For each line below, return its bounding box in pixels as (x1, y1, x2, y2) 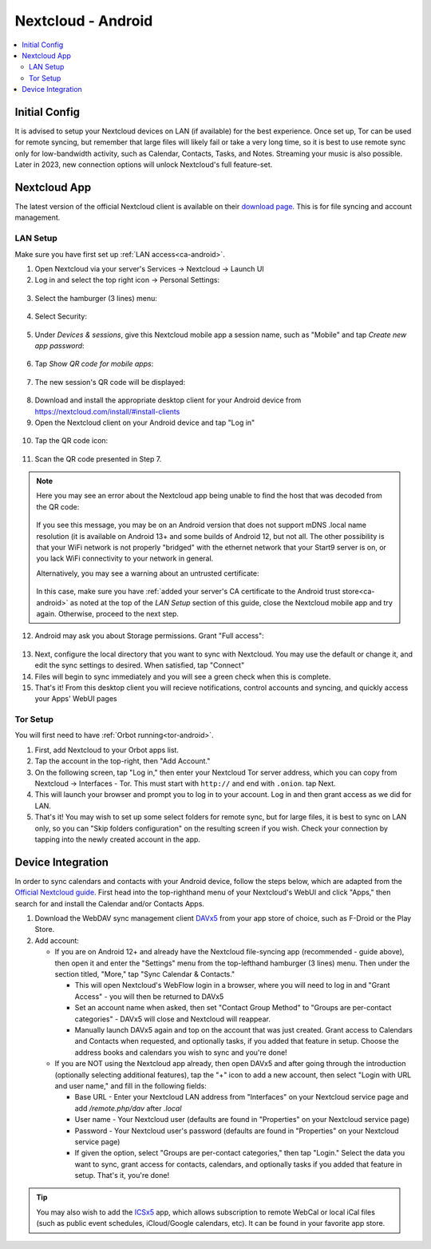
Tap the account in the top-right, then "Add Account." (34, 756, 211, 766)
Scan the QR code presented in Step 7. (34, 454, 162, 463)
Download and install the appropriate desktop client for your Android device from (34, 395, 302, 405)
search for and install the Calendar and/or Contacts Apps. (14, 898, 205, 908)
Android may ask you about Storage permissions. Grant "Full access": (34, 631, 265, 640)
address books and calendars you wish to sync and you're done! (74, 1047, 287, 1057)
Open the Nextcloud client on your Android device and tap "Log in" (34, 418, 255, 427)
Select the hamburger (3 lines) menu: (34, 293, 157, 303)
